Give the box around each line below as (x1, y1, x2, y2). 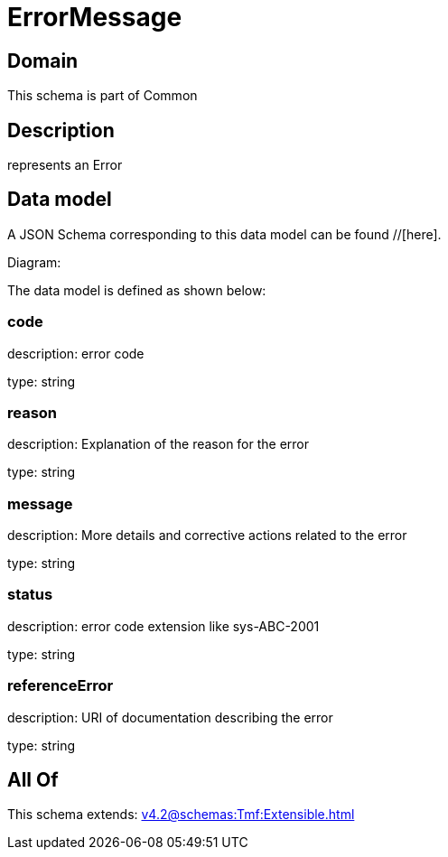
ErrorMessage (7, 2, 182, 33)
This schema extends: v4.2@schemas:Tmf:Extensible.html (7, 806, 355, 823)
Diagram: (7, 254, 61, 270)
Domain (7, 49, 79, 72)
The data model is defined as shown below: (7, 282, 266, 298)
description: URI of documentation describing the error (7, 709, 333, 725)
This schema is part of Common (7, 88, 198, 104)
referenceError (7, 676, 114, 695)
